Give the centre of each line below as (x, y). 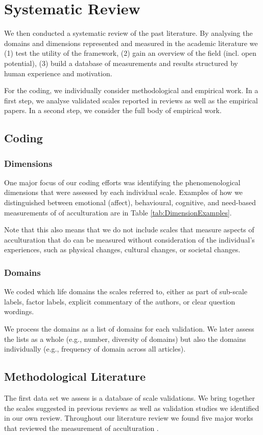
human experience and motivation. (58, 73)
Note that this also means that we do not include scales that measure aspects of (129, 230)
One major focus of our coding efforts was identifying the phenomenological (122, 182)
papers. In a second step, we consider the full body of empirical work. (113, 110)
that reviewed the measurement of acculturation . (81, 428)
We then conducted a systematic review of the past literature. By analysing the (128, 33)
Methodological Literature (75, 376)
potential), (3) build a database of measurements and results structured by (121, 63)
